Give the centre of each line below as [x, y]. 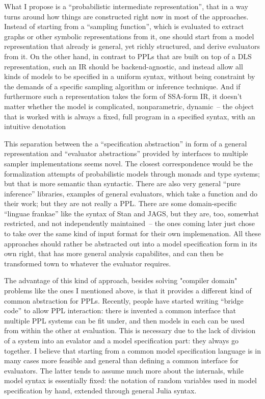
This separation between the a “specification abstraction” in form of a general [126, 143]
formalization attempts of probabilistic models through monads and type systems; [132, 173]
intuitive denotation [35, 126]
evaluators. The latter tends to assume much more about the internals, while [124, 370]
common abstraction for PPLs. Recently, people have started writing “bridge [124, 300]
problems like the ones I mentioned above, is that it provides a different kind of [128, 291]
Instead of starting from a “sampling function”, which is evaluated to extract [124, 26]
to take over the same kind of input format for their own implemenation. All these [132, 233]
